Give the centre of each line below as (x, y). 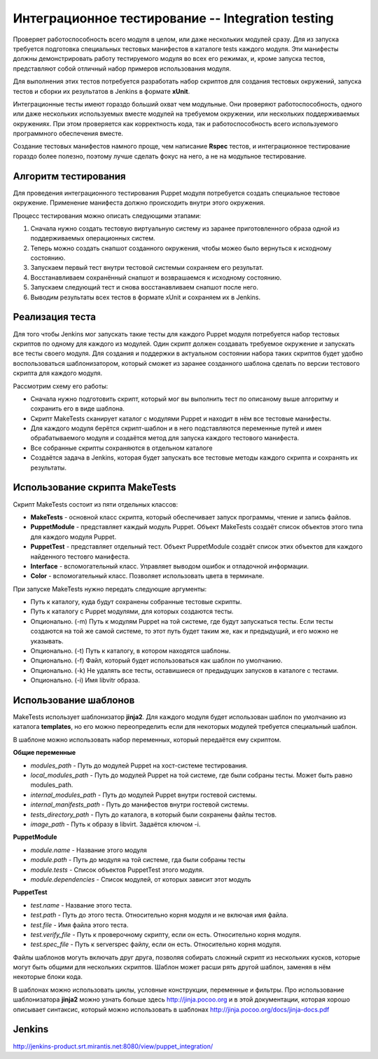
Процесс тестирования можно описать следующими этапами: (107, 216)
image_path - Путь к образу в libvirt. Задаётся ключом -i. (115, 824)
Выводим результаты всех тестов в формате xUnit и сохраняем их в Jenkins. (146, 297)
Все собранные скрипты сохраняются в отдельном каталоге (121, 448)
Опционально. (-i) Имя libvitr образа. (85, 681)
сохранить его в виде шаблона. (78, 409)
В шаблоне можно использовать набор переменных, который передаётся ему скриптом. (147, 739)
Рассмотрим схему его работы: (61, 386)
